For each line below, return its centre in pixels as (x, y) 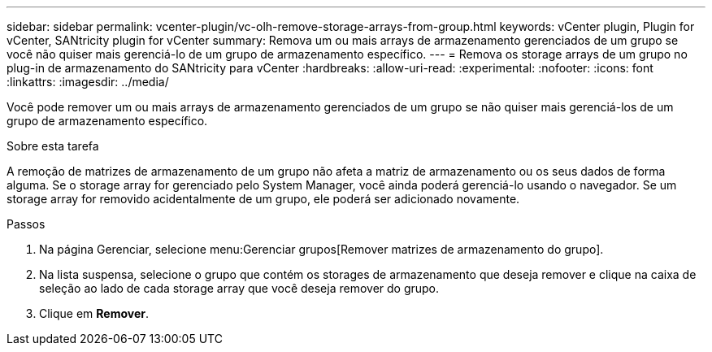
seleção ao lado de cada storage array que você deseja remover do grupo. (239, 288)
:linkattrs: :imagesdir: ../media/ (88, 82)
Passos (26, 224)
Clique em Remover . (94, 313)
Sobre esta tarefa (53, 146)
